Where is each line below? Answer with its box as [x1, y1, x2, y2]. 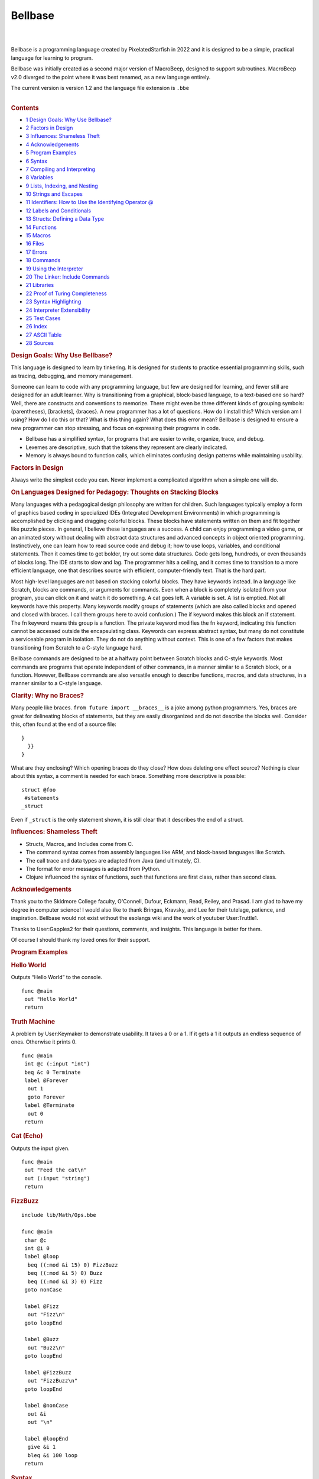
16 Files [25, 240, 44, 247]
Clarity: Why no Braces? [11, 692, 84, 700]
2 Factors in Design [25, 124, 73, 131]
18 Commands [25, 257, 61, 264]
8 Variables [25, 174, 53, 181]
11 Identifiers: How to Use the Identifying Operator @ [25, 199, 154, 206]
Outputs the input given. [11, 1145, 70, 1152]
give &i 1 [27, 1444, 56, 1451]
